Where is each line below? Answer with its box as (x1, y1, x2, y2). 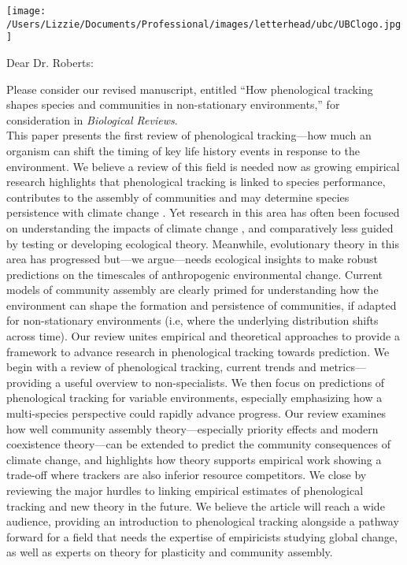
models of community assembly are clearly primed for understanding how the (6, 281, 379, 298)
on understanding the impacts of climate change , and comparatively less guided (6, 219, 394, 236)
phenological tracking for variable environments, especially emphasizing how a (6, 389, 383, 406)
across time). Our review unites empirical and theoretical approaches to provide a (6, 328, 400, 344)
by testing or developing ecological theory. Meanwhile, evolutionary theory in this (6, 235, 399, 251)
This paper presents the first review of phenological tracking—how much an (6, 127, 372, 143)
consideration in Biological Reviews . (6, 111, 178, 128)
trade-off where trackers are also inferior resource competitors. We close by (6, 466, 367, 483)
